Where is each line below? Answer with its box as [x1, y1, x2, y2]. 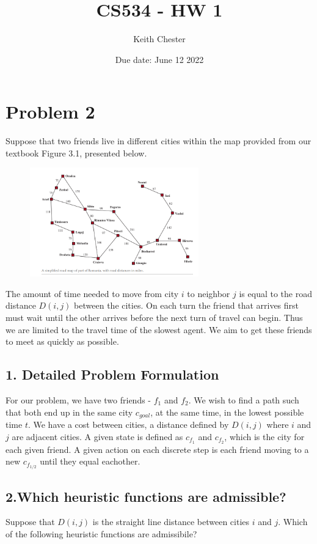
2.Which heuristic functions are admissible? [5, 487, 286, 505]
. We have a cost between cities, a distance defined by [27, 418, 229, 431]
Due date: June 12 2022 [115, 53, 204, 65]
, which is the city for [224, 430, 305, 443]
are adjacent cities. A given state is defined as [12, 430, 183, 443]
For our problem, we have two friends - [5, 394, 151, 406]
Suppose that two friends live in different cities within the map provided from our [5, 134, 312, 147]
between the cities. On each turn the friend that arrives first [74, 299, 299, 312]
